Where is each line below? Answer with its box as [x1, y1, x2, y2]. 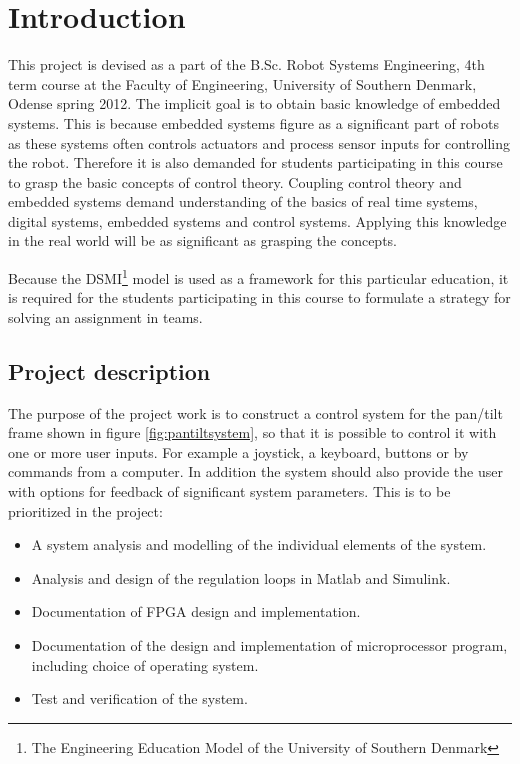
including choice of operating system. [31, 654, 259, 675]
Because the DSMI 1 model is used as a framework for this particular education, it [8, 265, 509, 288]
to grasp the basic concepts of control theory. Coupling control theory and [8, 171, 462, 192]
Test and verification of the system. [31, 688, 248, 709]
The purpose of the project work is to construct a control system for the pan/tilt [8, 402, 503, 423]
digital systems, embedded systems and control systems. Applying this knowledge [8, 210, 507, 231]
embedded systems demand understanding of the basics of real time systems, [8, 191, 478, 212]
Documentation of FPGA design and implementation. [31, 601, 361, 622]
